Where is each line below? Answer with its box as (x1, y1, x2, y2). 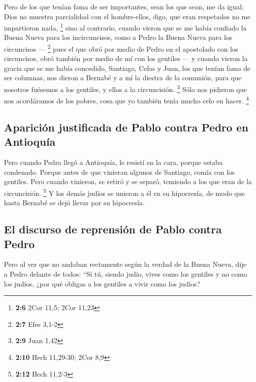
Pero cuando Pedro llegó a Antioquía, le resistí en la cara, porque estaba (4, 157, 223, 167)
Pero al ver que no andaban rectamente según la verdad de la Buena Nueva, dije (4, 259, 247, 269)
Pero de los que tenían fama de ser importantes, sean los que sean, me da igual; (4, 1, 244, 11)
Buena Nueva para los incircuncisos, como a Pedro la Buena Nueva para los (4, 32, 232, 42)
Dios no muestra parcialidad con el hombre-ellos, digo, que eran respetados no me (4, 11, 251, 21)
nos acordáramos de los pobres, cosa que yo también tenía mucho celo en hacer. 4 (4, 94, 249, 105)
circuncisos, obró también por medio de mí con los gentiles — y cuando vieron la (4, 53, 248, 64)
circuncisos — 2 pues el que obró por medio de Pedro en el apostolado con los (4, 42, 238, 54)
